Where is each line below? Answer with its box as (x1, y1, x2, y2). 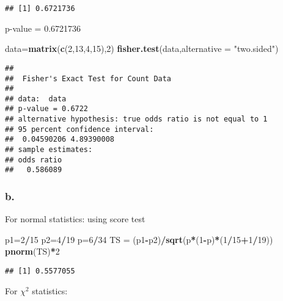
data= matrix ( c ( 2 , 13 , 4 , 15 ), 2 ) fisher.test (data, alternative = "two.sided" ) (5, 42, 279, 55)
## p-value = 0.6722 (5, 104, 89, 114)
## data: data (5, 94, 67, 103)
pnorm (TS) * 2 (5, 245, 60, 258)
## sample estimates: (5, 145, 93, 154)
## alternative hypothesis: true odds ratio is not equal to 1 (5, 115, 268, 124)
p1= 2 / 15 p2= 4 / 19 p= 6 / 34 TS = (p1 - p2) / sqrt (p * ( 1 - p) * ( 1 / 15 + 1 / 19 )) (5, 233, 273, 245)
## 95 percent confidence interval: (5, 125, 154, 134)
